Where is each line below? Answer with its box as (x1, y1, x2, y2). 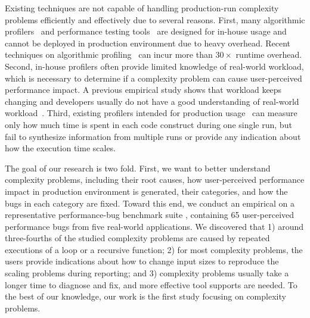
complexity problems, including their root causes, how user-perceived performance (5, 173, 305, 186)
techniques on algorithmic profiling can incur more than (5, 48, 213, 61)
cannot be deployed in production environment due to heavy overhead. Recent (5, 36, 291, 49)
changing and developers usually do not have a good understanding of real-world (5, 95, 299, 107)
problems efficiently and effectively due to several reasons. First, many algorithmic (5, 13, 305, 26)
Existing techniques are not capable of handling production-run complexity (5, 2, 279, 14)
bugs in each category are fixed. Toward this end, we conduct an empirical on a (5, 197, 295, 209)
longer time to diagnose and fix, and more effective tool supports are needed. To (5, 278, 297, 291)
